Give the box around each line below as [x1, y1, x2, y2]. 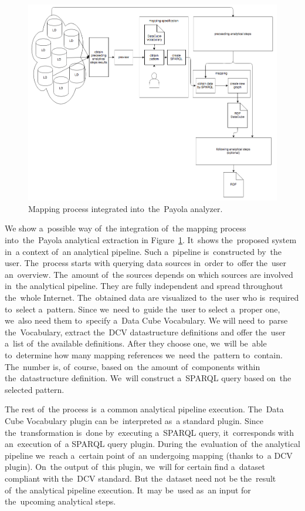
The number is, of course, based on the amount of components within [5, 360, 260, 372]
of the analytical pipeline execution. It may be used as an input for [5, 483, 251, 496]
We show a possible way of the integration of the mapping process [5, 222, 246, 234]
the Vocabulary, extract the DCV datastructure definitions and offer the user [5, 325, 286, 338]
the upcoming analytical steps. [5, 495, 116, 507]
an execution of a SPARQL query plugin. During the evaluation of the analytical [5, 438, 300, 450]
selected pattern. [5, 383, 65, 395]
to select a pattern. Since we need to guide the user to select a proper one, [5, 302, 280, 315]
